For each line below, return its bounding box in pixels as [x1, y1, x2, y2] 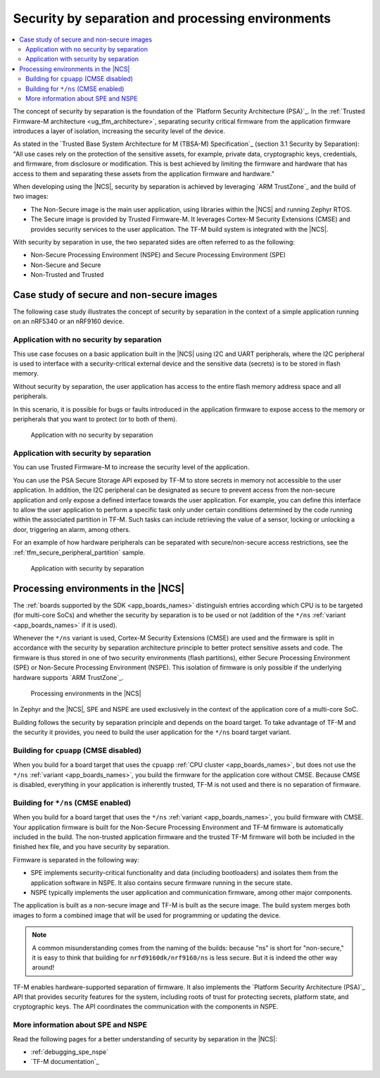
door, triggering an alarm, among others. [13, 525, 131, 533]
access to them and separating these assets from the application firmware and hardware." [13, 169, 274, 178]
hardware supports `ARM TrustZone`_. [13, 673, 124, 681]
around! [32, 963, 55, 972]
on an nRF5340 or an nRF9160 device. [13, 317, 125, 326]
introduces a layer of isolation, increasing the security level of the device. [13, 127, 225, 135]
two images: [13, 192, 49, 201]
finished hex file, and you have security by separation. [13, 843, 170, 851]
